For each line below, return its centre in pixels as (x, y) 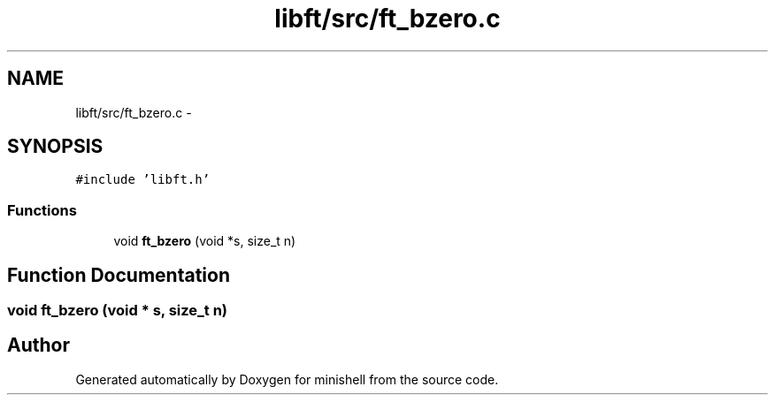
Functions (42, 210)
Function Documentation (119, 275)
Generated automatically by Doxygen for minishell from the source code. (287, 379)
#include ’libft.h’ (143, 180)
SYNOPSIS (55, 147)
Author (38, 345)
